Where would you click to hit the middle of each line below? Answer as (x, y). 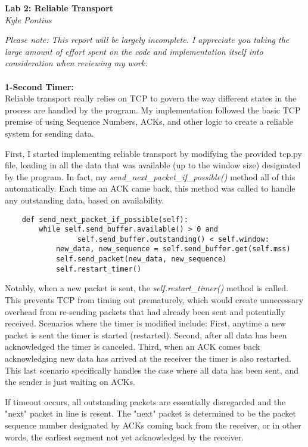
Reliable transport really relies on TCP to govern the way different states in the (151, 98)
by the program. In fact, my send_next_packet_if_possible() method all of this (150, 176)
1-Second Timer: (39, 86)
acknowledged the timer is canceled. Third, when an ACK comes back (133, 346)
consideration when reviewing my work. (76, 63)
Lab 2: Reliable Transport (59, 8)
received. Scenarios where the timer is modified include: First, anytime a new (145, 323)
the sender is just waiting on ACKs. (70, 382)
